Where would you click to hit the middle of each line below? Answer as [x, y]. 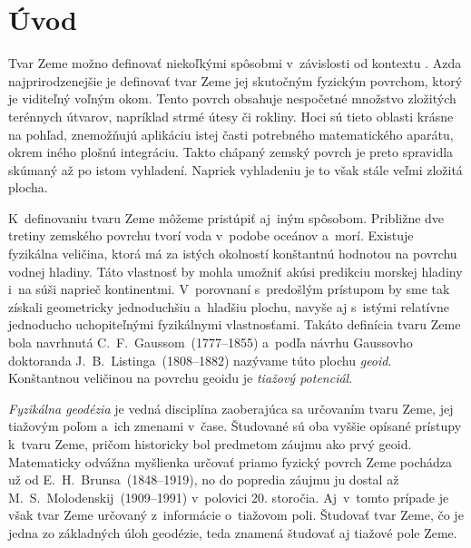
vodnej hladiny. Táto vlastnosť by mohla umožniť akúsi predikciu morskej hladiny [235, 271]
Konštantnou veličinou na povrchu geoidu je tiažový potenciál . [181, 378]
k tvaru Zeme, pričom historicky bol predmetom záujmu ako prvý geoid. [210, 444]
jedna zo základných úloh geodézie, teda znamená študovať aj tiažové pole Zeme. [233, 532]
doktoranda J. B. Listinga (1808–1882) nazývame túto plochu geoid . [200, 360]
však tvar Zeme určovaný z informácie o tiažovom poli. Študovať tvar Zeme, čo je [236, 515]
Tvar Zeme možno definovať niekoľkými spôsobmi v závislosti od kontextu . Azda [235, 63]
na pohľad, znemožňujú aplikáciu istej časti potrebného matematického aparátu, [231, 134]
